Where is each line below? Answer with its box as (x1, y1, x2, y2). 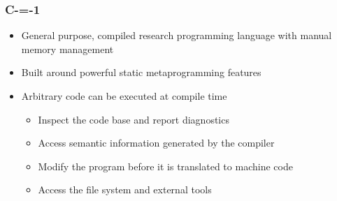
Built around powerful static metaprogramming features (21, 65, 261, 80)
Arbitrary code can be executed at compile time (21, 89, 227, 103)
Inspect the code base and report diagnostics (38, 112, 229, 126)
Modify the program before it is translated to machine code (38, 158, 293, 173)
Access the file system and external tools (38, 182, 212, 197)
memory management (21, 41, 114, 56)
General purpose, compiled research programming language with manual (21, 28, 332, 43)
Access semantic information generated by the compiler (38, 135, 275, 150)
